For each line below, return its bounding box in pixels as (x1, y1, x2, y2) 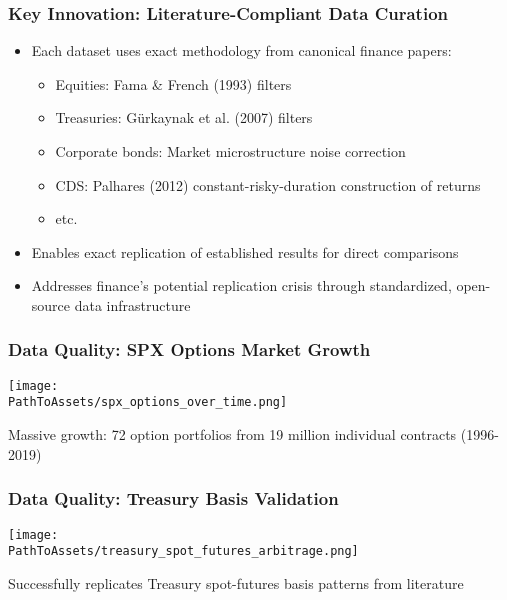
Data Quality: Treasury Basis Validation (8, 486, 339, 511)
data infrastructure (74, 294, 191, 315)
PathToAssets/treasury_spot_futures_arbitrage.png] (8, 544, 359, 559)
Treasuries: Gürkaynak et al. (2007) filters (55, 107, 313, 128)
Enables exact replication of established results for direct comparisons (31, 241, 459, 262)
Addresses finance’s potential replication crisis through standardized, (31, 275, 452, 296)
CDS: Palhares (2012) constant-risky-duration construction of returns (55, 174, 481, 195)
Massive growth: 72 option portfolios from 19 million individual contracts (8, 424, 457, 445)
